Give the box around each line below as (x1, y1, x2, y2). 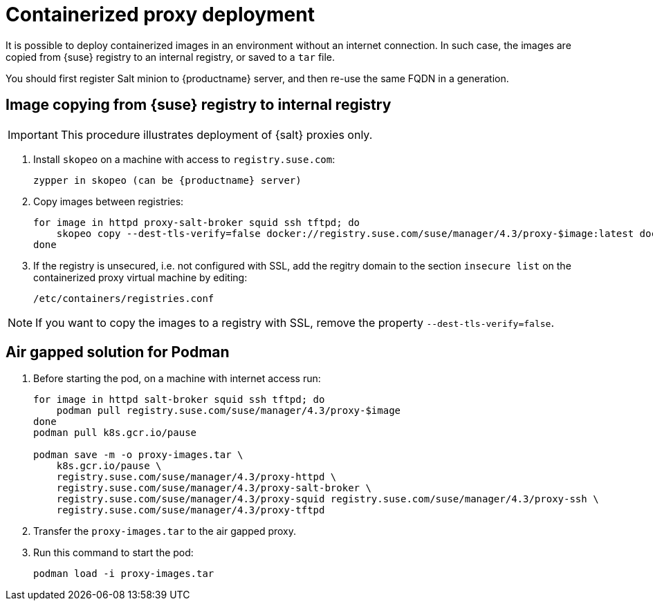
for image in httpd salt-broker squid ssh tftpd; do (33, 394, 325, 406)
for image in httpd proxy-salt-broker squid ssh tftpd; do (33, 216, 360, 228)
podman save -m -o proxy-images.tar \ (33, 449, 243, 461)
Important (8, 127, 58, 142)
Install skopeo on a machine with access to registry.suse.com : (33, 153, 335, 165)
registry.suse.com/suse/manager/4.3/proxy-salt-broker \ (56, 482, 371, 494)
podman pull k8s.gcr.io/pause (33, 427, 197, 439)
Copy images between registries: (33, 195, 184, 207)
